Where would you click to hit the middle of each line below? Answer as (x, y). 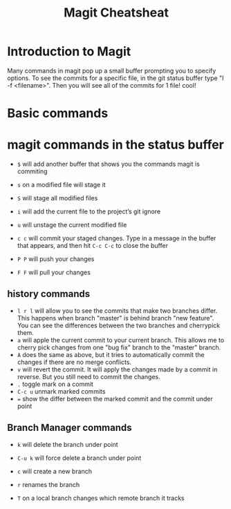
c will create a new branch (54, 471)
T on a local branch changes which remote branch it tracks (101, 498)
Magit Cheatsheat (116, 13)
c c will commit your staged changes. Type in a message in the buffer (117, 238)
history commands (49, 294)
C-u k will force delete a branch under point (79, 458)
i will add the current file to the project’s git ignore (89, 211)
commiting (32, 171)
